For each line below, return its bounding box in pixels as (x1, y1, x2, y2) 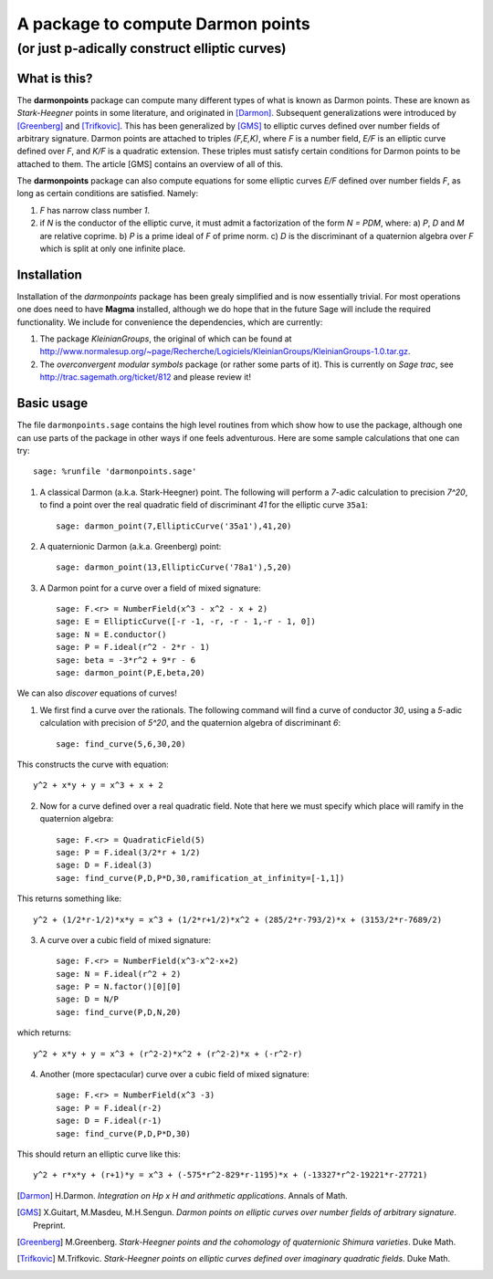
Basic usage (16, 395, 89, 411)
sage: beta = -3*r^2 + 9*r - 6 (56, 655, 196, 666)
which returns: (16, 1027, 72, 1038)
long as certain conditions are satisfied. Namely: (16, 188, 199, 199)
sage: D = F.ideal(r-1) (56, 1116, 163, 1127)
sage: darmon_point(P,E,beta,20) (56, 667, 205, 678)
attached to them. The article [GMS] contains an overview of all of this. (16, 158, 283, 169)
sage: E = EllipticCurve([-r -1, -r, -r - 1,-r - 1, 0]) (56, 616, 317, 627)
